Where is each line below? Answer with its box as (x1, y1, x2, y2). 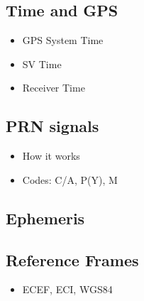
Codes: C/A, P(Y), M (22, 172, 118, 187)
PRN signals (6, 115, 99, 137)
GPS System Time (22, 33, 104, 48)
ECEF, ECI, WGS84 (22, 282, 113, 297)
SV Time (22, 56, 62, 71)
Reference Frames (6, 248, 139, 270)
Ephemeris (6, 207, 85, 229)
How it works (22, 148, 80, 163)
